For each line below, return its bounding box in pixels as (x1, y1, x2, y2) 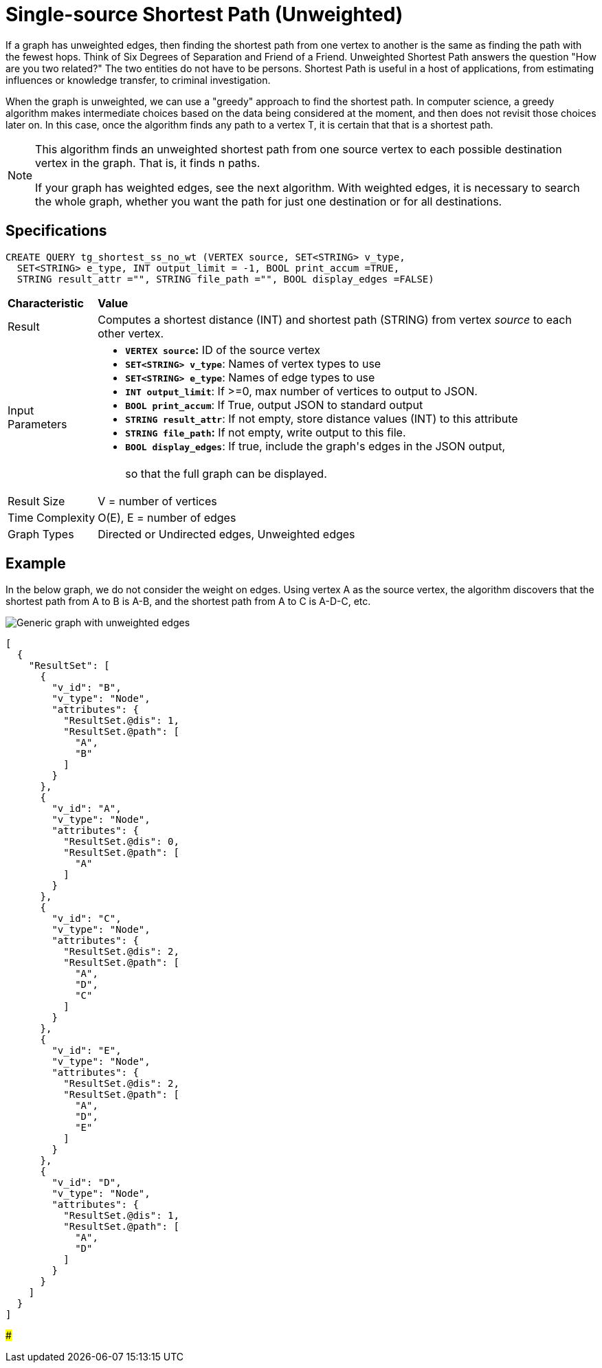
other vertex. (98, 326, 164, 340)
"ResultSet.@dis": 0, (63, 836, 179, 848)
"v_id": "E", (52, 1045, 122, 1057)
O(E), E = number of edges (98, 510, 236, 525)
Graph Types (8, 527, 74, 541)
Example (5, 555, 66, 573)
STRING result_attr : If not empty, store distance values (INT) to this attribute (125, 411, 518, 426)
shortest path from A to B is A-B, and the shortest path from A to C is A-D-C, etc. (5, 595, 371, 608)
